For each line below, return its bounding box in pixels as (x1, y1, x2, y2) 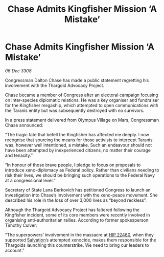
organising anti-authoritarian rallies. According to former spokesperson (5, 217, 149, 223)
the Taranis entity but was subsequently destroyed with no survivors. (5, 107, 144, 113)
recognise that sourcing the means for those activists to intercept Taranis (5, 137, 153, 143)
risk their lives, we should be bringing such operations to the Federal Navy (5, 172, 155, 178)
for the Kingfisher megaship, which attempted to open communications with (5, 102, 159, 108)
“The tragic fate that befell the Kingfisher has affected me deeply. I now (5, 131, 149, 137)
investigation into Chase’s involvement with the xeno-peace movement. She (5, 192, 158, 198)
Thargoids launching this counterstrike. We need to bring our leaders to (5, 242, 149, 248)
